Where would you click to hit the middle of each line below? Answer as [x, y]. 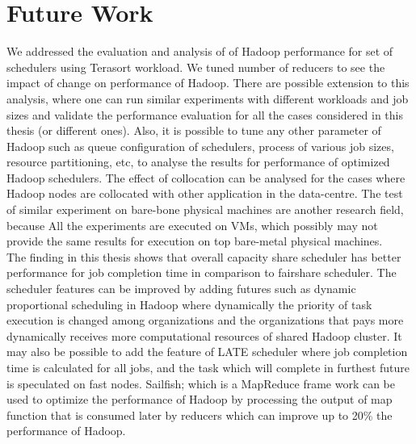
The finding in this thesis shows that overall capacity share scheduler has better [204, 256]
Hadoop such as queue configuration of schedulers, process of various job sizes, [200, 146]
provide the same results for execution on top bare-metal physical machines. [195, 241]
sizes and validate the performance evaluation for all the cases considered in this [205, 114]
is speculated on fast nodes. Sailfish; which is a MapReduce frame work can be [201, 383]
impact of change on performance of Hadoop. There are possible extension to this [208, 83]
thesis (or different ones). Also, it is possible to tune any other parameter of [194, 130]
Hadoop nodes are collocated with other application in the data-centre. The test [205, 193]
